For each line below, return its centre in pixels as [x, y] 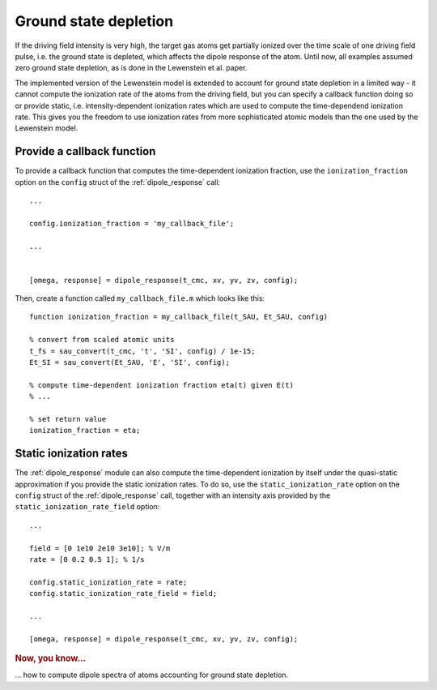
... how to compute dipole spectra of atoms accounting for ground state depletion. [152, 675]
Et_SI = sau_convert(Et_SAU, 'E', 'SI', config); [130, 362]
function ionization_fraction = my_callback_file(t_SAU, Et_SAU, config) [179, 317]
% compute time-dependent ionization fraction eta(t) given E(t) [162, 385]
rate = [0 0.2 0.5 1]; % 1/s [87, 560]
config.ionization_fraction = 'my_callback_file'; [132, 223]
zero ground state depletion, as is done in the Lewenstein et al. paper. [131, 68]
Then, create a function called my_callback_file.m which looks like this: [140, 298]
